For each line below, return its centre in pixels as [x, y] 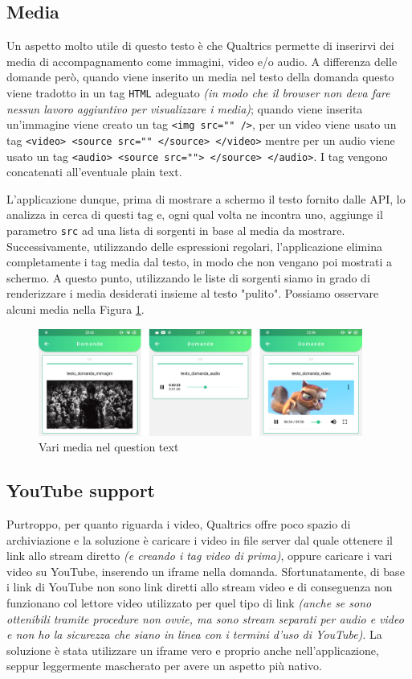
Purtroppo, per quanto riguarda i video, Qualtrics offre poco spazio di [179, 523]
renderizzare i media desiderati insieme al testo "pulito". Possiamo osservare [193, 293]
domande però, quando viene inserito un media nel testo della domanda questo [200, 77]
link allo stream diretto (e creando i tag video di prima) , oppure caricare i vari [200, 556]
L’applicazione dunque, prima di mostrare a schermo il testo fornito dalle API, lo [206, 198]
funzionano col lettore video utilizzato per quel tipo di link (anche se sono [189, 602]
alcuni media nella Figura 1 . [75, 309]
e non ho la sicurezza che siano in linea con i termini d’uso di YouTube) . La [194, 634]
